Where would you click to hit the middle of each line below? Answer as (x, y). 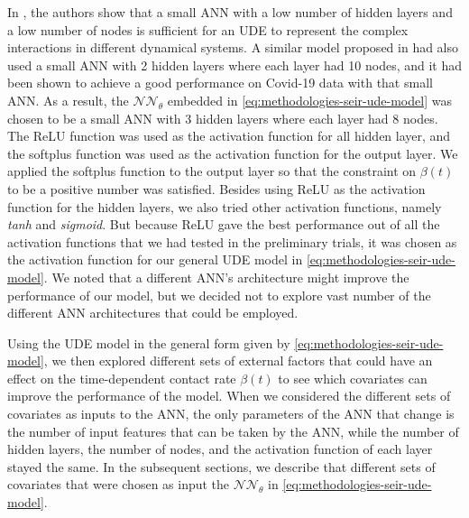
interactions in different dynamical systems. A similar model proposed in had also (233, 47)
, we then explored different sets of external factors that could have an (238, 361)
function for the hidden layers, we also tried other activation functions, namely (225, 206)
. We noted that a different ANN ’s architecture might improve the (226, 277)
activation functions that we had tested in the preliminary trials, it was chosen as (232, 241)
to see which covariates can (353, 378)
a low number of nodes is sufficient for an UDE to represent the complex (208, 29)
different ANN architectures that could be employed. (153, 313)
